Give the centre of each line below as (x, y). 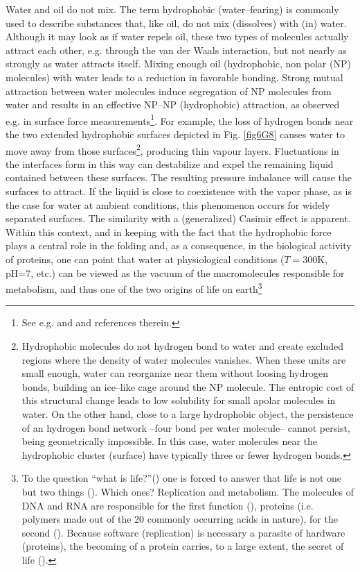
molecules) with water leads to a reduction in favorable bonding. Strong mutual (174, 77)
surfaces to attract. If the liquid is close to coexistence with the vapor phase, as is (179, 191)
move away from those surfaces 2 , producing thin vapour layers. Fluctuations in (172, 149)
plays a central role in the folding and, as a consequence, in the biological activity (179, 245)
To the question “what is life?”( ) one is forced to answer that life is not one (182, 478)
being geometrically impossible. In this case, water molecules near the (170, 441)
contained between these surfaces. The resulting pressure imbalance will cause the (179, 177)
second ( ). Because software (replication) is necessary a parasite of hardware (183, 532)
